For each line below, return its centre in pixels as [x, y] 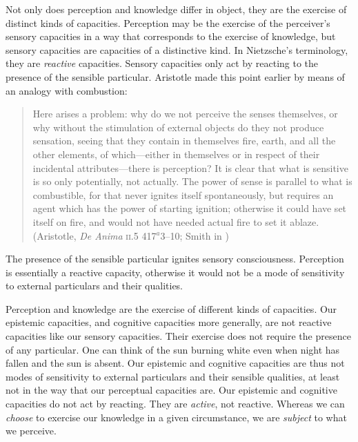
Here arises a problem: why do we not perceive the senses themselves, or [185, 114]
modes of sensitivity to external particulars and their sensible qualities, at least [173, 376]
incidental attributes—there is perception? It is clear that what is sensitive [190, 167]
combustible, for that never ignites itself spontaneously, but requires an [183, 194]
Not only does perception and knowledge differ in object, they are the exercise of [176, 9]
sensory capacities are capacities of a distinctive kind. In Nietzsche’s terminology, [177, 49]
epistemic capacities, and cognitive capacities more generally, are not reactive [169, 322]
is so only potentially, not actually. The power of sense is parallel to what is [192, 181]
